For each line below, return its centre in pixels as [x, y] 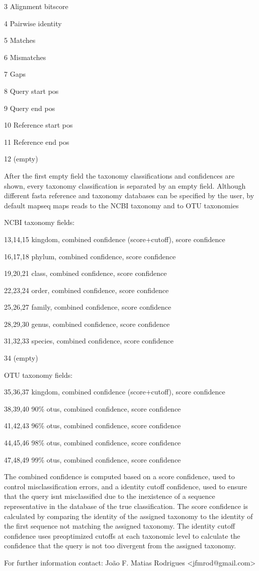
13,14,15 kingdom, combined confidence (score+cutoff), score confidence [115, 239]
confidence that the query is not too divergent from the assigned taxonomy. [120, 546]
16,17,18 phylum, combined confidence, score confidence [90, 256]
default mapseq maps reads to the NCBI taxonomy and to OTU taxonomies [121, 205]
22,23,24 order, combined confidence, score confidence [87, 290]
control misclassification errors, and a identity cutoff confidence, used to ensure [126, 486]
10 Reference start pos [38, 125]
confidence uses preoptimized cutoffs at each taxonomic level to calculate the [122, 535]
